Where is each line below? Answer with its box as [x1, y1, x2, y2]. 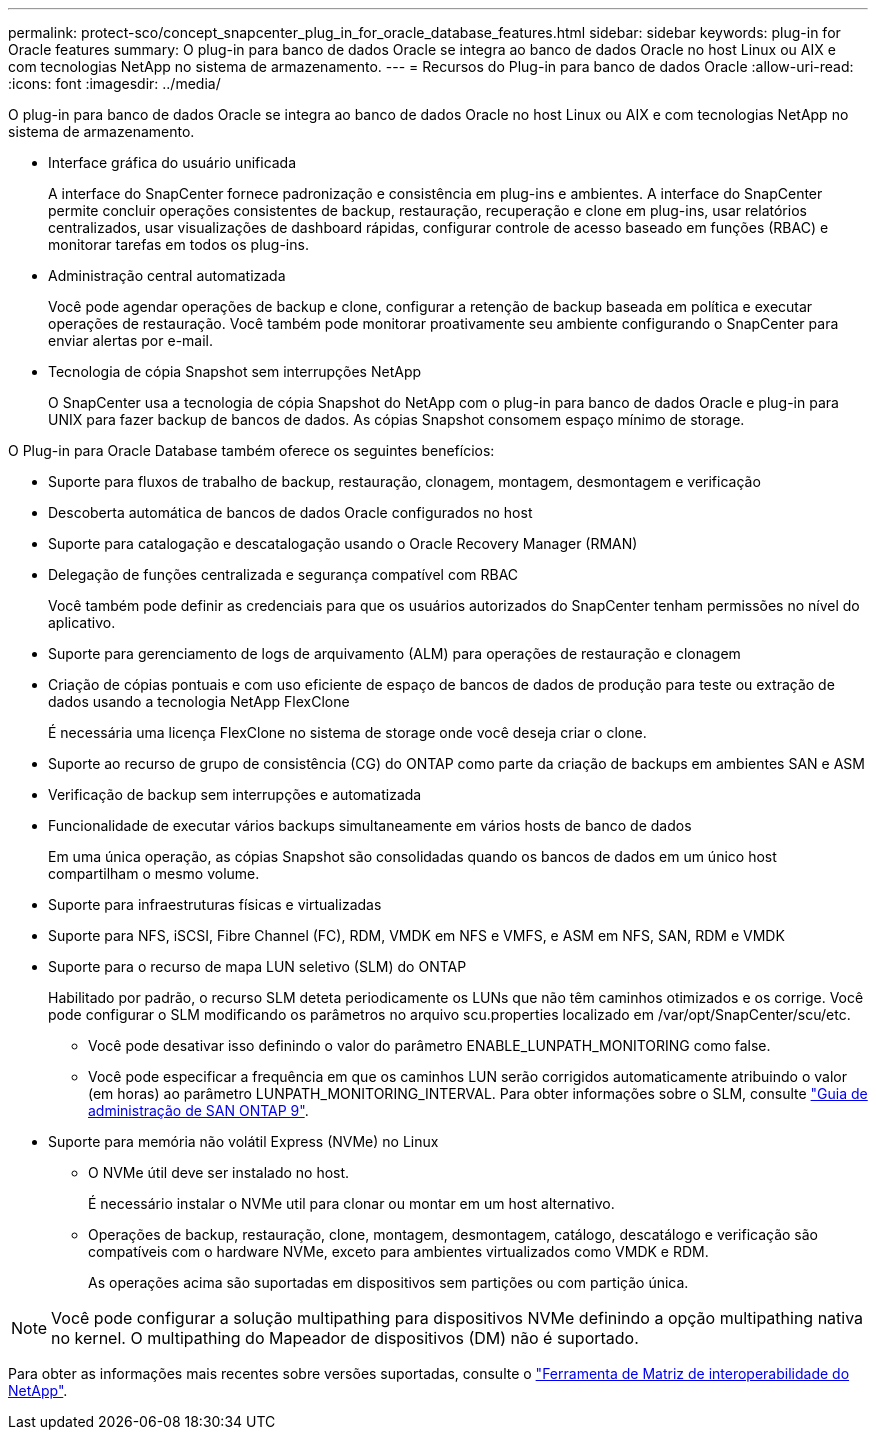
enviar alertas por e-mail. [48, 332, 214, 349]
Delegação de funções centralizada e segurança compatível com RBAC [48, 566, 519, 583]
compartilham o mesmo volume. [48, 865, 260, 882]
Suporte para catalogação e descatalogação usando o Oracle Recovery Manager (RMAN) [48, 535, 638, 552]
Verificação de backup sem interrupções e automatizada [48, 786, 422, 803]
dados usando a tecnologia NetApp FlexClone [48, 693, 350, 710]
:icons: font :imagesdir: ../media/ [8, 75, 221, 92]
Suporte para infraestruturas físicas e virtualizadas [48, 896, 382, 913]
